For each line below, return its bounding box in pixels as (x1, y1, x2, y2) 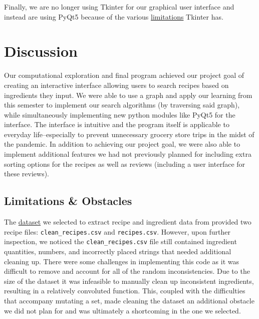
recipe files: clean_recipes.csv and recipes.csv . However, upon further (4, 226, 230, 237)
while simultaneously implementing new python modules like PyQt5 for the (4, 109, 235, 120)
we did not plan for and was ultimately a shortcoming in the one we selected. (4, 305, 241, 315)
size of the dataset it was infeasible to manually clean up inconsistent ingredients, (4, 275, 254, 286)
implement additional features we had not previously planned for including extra (4, 149, 251, 159)
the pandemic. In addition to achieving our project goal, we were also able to (4, 139, 240, 149)
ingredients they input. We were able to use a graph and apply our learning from (4, 89, 252, 100)
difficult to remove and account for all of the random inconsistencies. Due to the (4, 266, 250, 276)
